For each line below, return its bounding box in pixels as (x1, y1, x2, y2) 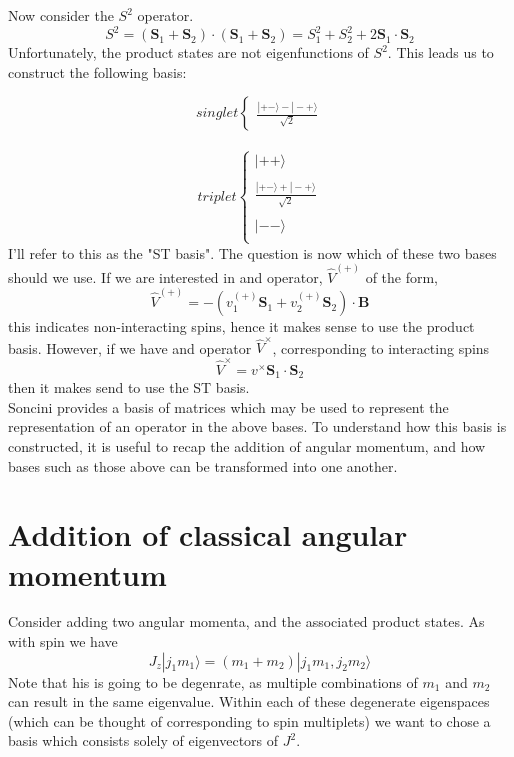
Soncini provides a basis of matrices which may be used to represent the (8, 396, 449, 417)
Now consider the (8, 5, 114, 25)
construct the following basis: (8, 61, 187, 82)
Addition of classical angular (8, 514, 408, 555)
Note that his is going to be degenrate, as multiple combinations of (8, 671, 418, 692)
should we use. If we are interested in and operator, (8, 266, 323, 287)
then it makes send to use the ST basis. (8, 377, 250, 398)
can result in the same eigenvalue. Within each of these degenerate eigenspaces (8, 691, 490, 712)
